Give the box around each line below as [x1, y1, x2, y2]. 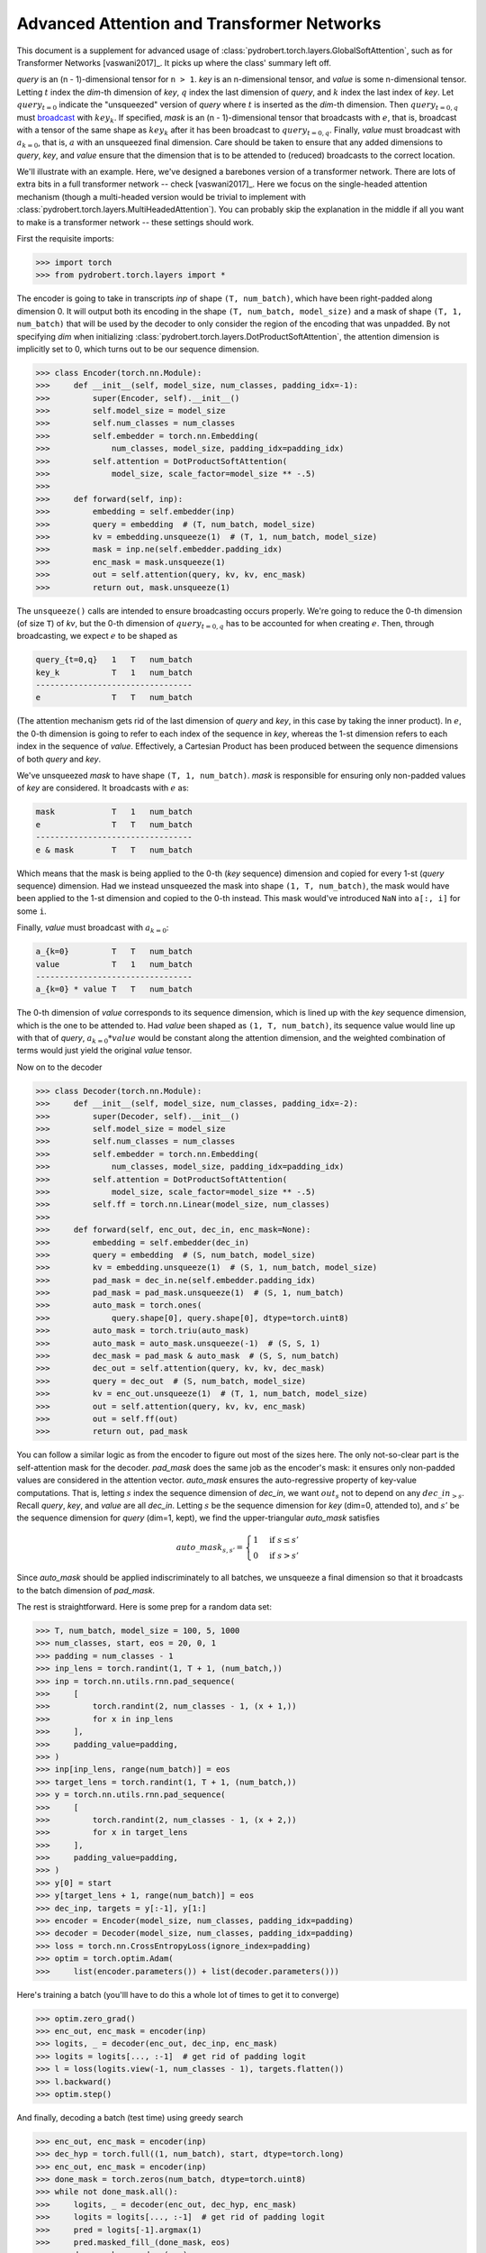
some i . [16, 906, 47, 917]
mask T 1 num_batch [35, 807, 193, 817]
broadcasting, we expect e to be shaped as [16, 631, 178, 642]
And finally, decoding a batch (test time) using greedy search [16, 2112, 244, 2122]
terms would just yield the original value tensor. [16, 1045, 193, 1056]
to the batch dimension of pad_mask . [16, 1584, 156, 1595]
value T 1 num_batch [35, 959, 193, 969]
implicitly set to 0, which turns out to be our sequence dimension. [16, 343, 260, 354]
